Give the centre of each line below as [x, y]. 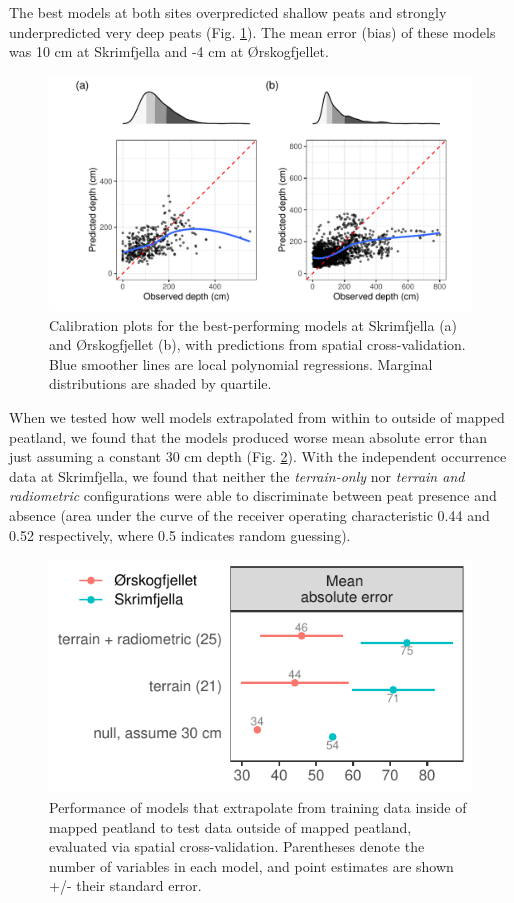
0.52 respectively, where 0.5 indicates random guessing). [180, 534]
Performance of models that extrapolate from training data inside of [258, 807]
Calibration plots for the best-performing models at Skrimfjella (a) [253, 324]
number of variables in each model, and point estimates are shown [251, 865]
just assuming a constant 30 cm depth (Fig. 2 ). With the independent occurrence [258, 456]
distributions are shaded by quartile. [160, 383]
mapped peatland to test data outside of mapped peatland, [230, 826]
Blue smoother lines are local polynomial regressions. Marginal [241, 363]
